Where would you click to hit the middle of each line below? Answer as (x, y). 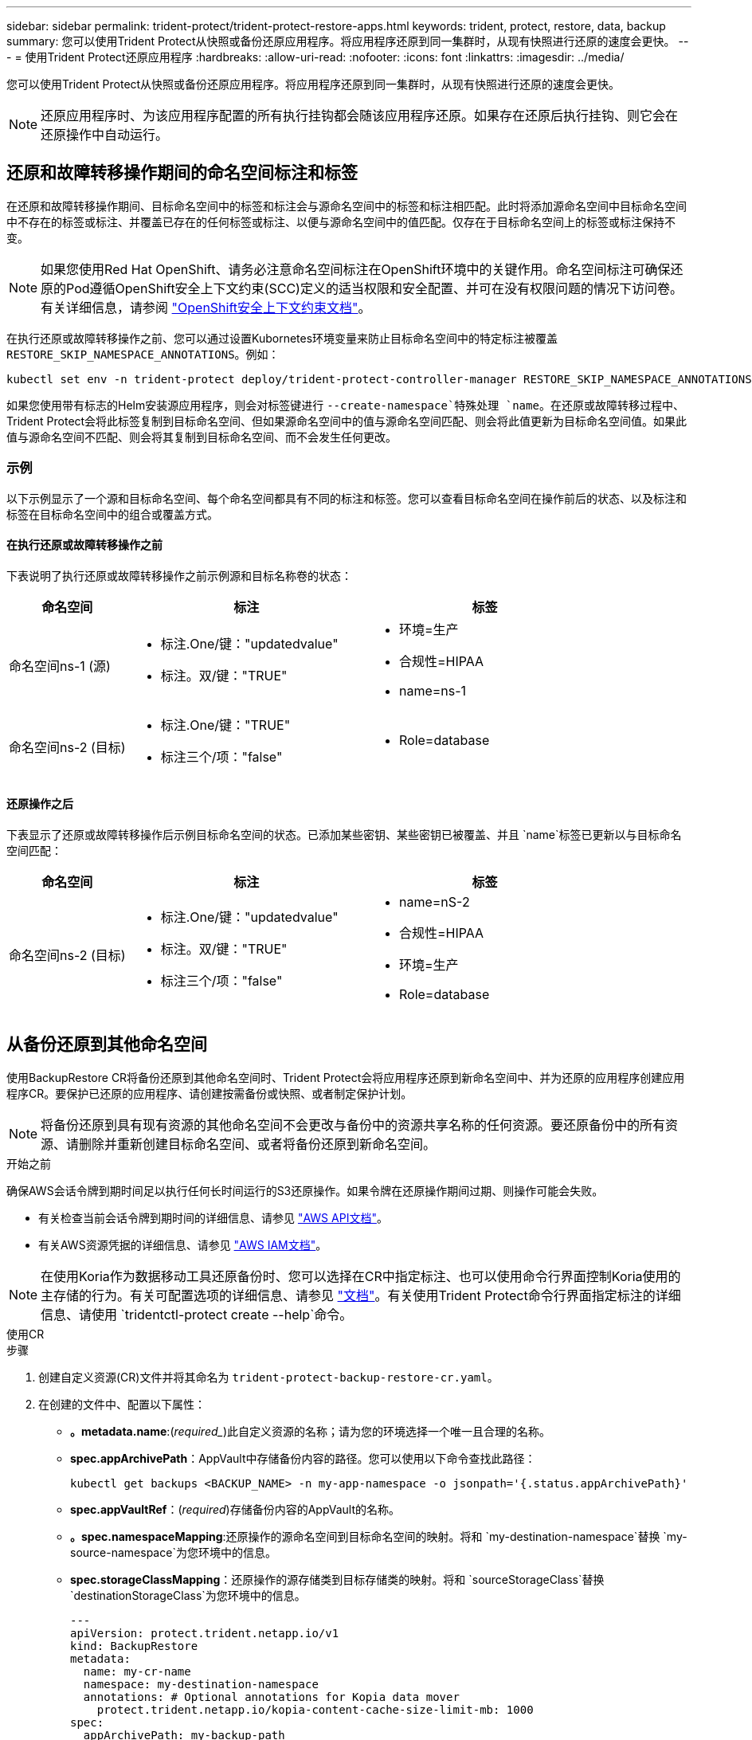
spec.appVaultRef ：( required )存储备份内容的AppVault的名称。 (235, 1509)
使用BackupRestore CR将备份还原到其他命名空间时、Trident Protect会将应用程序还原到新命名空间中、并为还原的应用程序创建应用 (346, 1077)
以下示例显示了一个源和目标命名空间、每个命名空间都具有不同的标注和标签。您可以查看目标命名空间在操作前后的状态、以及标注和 (347, 498)
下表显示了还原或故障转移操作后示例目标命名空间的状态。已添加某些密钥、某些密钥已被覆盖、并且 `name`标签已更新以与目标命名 (344, 835)
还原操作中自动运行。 (105, 135)
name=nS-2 (434, 902)
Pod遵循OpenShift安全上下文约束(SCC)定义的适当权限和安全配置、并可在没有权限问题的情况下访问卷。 (374, 288)
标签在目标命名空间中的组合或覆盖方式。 (112, 514)
